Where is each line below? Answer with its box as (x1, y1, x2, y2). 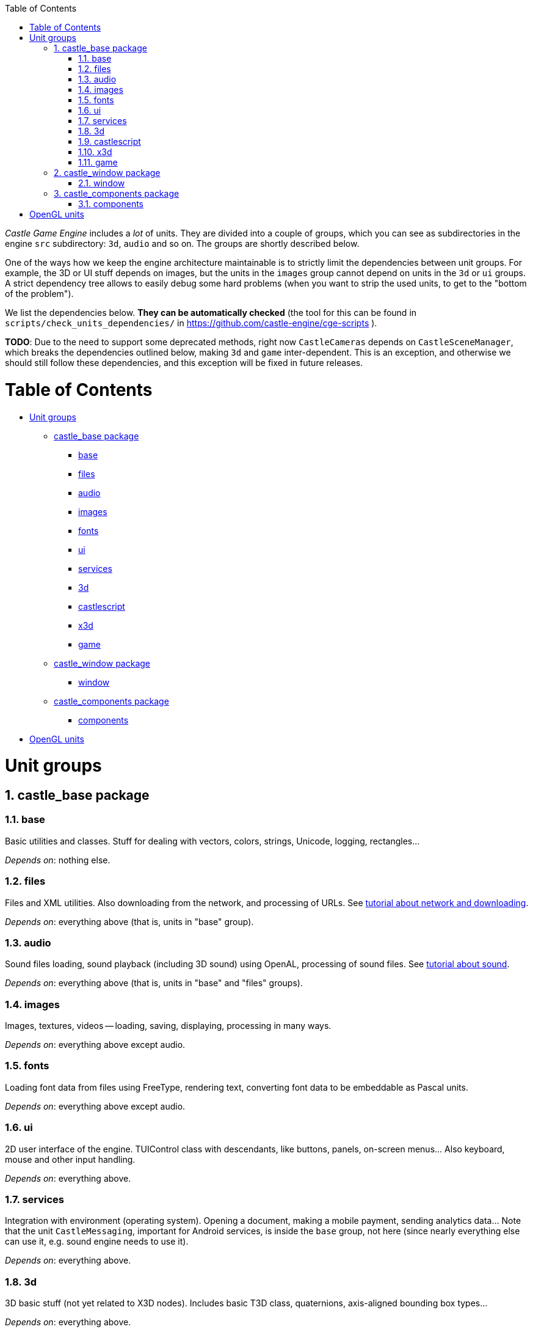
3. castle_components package (54, 188, 179, 199)
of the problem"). (5, 288, 74, 299)
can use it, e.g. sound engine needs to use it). (5, 1236, 189, 1247)
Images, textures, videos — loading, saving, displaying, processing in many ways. (5, 1020, 332, 1031)
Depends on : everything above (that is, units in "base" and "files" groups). (5, 978, 303, 989)
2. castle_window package (54, 167, 161, 178)
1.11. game (78, 157, 118, 167)
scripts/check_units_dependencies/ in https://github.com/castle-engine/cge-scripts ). (5, 318, 377, 328)
